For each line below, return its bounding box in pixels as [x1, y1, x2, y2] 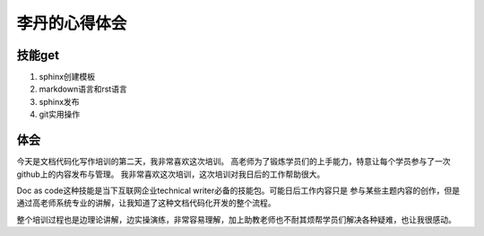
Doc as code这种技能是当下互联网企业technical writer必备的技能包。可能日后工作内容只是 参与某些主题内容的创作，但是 [16, 185, 461, 196]
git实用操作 [39, 109, 81, 120]
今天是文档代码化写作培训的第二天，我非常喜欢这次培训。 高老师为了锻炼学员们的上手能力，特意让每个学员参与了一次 [16, 156, 451, 167]
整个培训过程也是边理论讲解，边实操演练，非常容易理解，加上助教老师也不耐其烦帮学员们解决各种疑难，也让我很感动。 [16, 214, 456, 224]
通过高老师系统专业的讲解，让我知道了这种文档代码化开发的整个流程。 [16, 197, 276, 208]
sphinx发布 [39, 96, 80, 107]
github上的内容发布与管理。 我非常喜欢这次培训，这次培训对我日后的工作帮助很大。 [16, 169, 325, 179]
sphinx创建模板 [39, 72, 96, 83]
